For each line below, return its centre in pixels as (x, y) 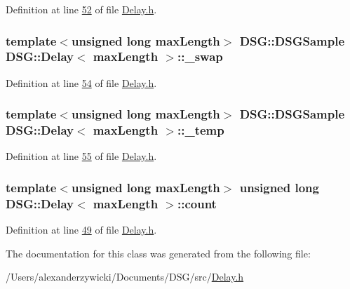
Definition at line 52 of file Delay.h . (81, 9)
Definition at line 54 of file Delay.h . (81, 82)
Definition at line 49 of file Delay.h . (81, 230)
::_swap (200, 56)
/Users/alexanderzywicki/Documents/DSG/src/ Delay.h (125, 277)
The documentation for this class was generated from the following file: (158, 253)
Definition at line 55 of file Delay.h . (81, 156)
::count (197, 203)
